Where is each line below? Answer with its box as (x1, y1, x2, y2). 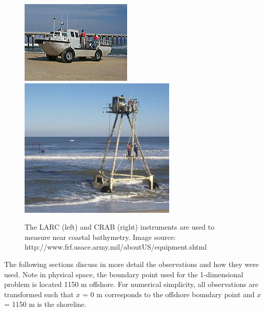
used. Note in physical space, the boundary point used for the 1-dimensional (4, 269, 243, 279)
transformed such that (4, 288, 74, 299)
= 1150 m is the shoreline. (4, 299, 87, 309)
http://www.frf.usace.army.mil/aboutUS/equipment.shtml (25, 241, 207, 252)
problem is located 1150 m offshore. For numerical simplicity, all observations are (4, 279, 258, 290)
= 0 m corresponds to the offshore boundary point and (82, 288, 255, 299)
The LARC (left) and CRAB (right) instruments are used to (25, 221, 215, 232)
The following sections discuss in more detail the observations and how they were (4, 258, 259, 269)
